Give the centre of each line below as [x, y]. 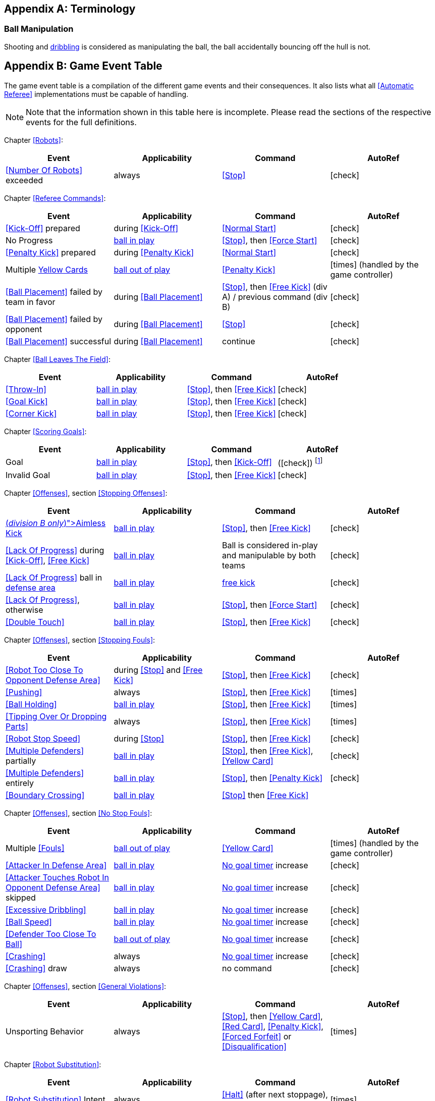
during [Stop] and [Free [158, 670]
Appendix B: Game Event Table [83, 66]
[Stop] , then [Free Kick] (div [275, 286]
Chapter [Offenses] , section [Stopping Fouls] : [80, 640]
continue [239, 341]
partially [21, 761]
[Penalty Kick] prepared [51, 252]
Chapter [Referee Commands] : [55, 198]
